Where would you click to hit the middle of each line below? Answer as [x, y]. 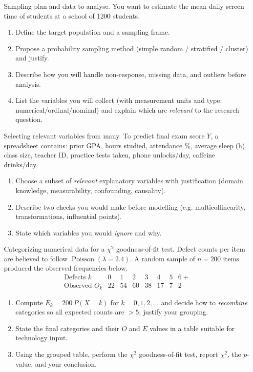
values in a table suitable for [192, 328]
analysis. [28, 84]
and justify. [32, 58]
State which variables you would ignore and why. [88, 232]
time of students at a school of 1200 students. [72, 15]
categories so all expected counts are [70, 312]
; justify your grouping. [173, 312]
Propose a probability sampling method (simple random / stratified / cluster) [132, 48]
